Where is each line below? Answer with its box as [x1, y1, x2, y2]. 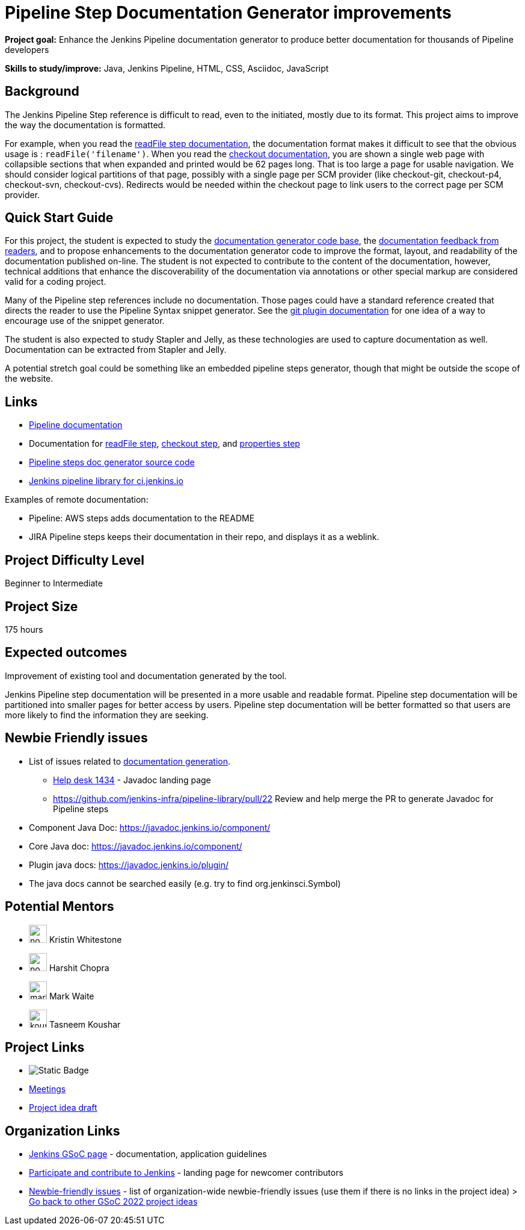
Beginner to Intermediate [5, 578, 103, 589]
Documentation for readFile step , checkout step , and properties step [29, 438, 300, 449]
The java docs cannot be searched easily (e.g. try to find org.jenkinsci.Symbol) [29, 878, 341, 889]
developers [5, 44, 49, 55]
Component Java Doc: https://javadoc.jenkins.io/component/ [29, 822, 271, 833]
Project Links [5, 1039, 85, 1055]
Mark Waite [49, 990, 94, 1001]
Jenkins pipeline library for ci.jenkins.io [29, 476, 183, 486]
